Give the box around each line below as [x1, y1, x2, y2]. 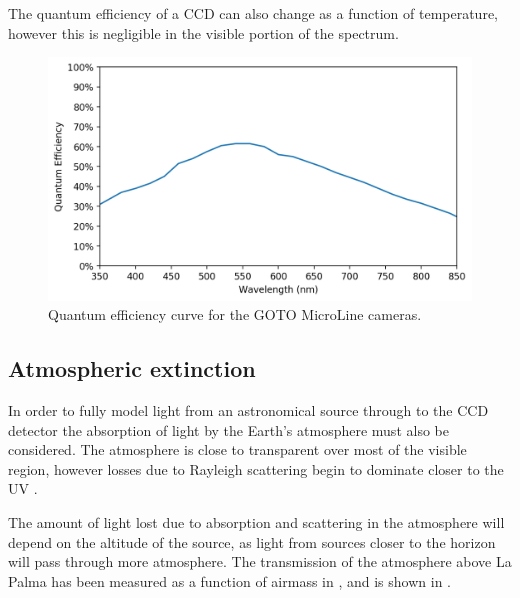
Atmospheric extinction [8, 353, 256, 384]
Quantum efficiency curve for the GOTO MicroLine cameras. [48, 304, 422, 325]
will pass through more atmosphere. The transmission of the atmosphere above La [8, 551, 512, 572]
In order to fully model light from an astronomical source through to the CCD [8, 400, 489, 421]
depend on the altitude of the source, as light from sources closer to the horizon [8, 531, 496, 552]
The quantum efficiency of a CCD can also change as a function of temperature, [8, 3, 498, 23]
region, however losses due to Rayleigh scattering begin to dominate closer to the [8, 458, 504, 479]
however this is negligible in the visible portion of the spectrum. [8, 22, 399, 43]
